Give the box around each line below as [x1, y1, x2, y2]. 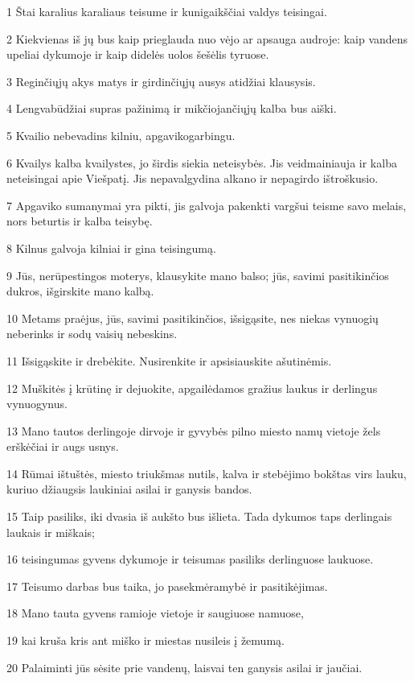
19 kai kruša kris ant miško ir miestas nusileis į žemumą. [6, 632, 285, 649]
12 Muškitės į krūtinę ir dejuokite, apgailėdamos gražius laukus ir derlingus [6, 379, 378, 396]
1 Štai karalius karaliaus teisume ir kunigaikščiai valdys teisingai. [6, 3, 327, 19]
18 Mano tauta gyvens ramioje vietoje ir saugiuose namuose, [6, 605, 304, 621]
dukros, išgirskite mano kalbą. [6, 283, 154, 299]
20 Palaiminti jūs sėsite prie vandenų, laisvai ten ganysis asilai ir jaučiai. [6, 658, 363, 675]
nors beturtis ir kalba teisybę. [6, 213, 153, 229]
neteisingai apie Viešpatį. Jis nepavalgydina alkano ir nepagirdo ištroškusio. [6, 170, 379, 187]
